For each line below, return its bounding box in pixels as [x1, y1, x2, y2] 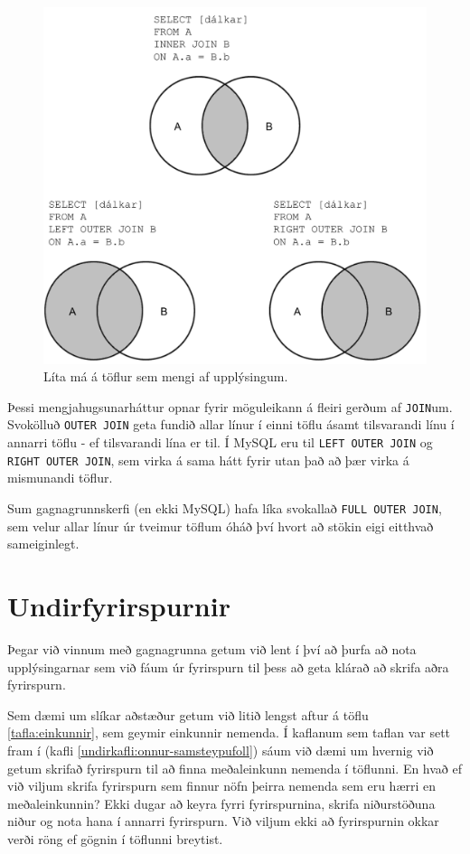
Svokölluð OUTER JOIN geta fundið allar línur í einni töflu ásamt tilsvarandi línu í [7, 415, 455, 434]
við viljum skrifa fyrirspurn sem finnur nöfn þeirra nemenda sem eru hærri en [7, 776, 437, 795]
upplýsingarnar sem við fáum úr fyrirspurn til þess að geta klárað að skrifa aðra [7, 657, 449, 676]
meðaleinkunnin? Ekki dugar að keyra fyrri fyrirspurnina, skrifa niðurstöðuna [7, 793, 436, 812]
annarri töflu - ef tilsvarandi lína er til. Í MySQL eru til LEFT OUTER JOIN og [7, 433, 433, 452]
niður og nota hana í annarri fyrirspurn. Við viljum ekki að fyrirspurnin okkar [7, 812, 439, 831]
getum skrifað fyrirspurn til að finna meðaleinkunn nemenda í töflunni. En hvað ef [7, 758, 463, 777]
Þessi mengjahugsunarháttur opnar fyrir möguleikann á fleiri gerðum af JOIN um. [7, 397, 453, 416]
